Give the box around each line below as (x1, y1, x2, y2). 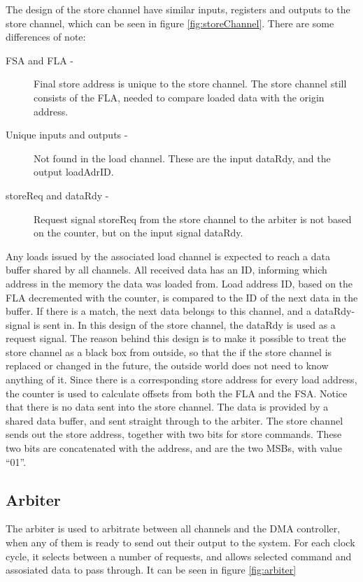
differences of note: (6, 29, 86, 44)
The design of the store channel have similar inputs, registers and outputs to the (6, 2, 350, 16)
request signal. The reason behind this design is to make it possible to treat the (6, 331, 346, 346)
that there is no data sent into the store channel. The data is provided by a (6, 399, 329, 414)
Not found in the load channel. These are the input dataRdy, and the (34, 150, 331, 165)
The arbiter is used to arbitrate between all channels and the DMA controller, (6, 521, 341, 536)
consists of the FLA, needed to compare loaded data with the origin (34, 90, 325, 104)
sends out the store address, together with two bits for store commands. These (6, 427, 342, 441)
